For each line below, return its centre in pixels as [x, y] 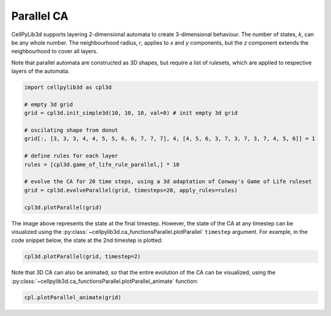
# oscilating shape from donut [71, 130]
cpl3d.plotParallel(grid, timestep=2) [82, 257]
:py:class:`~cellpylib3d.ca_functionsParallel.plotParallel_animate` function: [105, 281]
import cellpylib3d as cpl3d [68, 88]
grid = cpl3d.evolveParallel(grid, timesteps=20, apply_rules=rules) [131, 190]
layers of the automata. [40, 71]
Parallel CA [40, 16]
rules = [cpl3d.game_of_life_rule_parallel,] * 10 [102, 164]
